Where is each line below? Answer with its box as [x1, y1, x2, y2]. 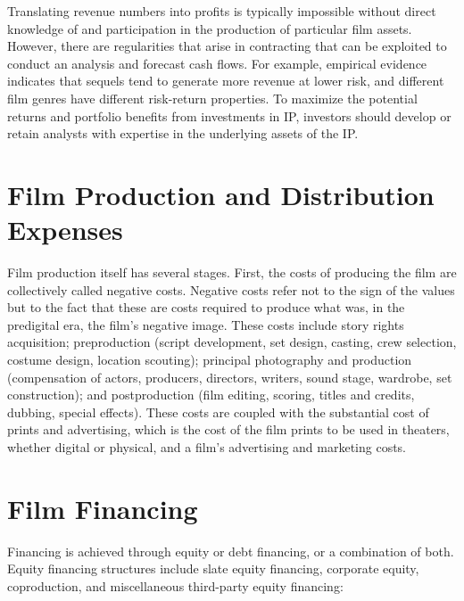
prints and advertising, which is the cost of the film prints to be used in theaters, [7, 420, 450, 439]
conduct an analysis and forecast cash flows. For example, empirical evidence [7, 54, 427, 72]
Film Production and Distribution [7, 176, 435, 212]
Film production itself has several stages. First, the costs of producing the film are [7, 263, 457, 282]
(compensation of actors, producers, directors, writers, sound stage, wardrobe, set [7, 367, 452, 386]
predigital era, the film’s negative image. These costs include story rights [7, 315, 404, 333]
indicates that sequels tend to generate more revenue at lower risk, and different [7, 71, 444, 90]
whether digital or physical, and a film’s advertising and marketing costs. [7, 438, 407, 456]
